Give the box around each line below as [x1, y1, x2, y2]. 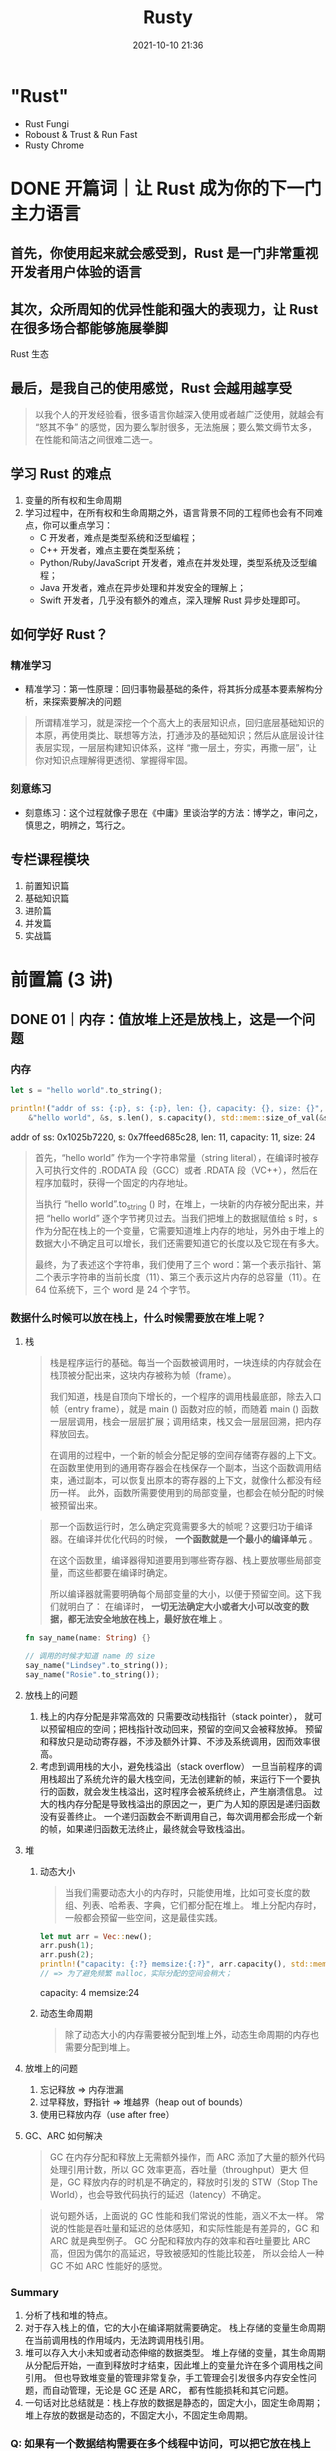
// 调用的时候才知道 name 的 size [24, 1651, 156, 1661]
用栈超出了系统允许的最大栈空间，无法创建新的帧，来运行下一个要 [39, 1772, 312, 1785]
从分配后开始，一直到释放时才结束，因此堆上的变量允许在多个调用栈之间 [24, 2359, 323, 2371]
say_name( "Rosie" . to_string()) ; [24, 1669, 160, 1680]
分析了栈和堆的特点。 [24, 2309, 113, 2321]
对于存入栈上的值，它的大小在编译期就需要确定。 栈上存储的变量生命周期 [24, 2322, 326, 2334]
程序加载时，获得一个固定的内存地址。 [34, 1177, 193, 1188]
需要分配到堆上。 [64, 2041, 136, 2053]
